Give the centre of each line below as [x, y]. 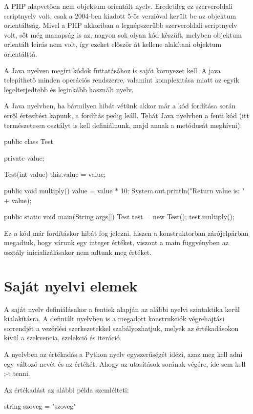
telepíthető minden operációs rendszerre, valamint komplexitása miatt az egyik [122, 80]
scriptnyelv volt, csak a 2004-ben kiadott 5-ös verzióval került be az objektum [120, 15]
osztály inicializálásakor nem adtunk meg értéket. [78, 252]
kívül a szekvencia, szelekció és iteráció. [63, 338]
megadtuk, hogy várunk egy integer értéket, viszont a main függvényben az [116, 242]
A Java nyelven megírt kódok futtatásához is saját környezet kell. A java [112, 70]
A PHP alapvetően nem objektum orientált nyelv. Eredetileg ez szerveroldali [118, 6]
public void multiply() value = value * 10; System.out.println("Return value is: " [124, 190]
